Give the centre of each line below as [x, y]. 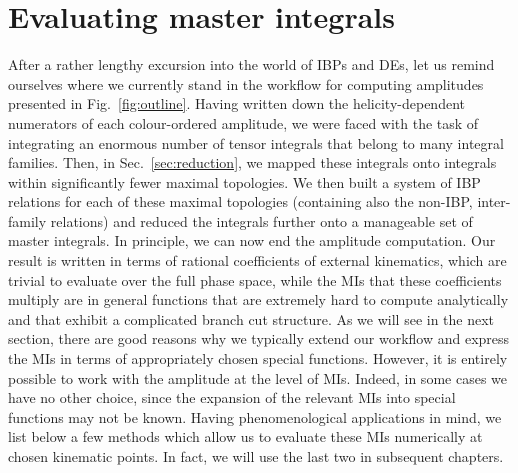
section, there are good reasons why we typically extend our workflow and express [259, 338]
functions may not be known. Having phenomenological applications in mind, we [255, 416]
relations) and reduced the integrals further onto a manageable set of [261, 220]
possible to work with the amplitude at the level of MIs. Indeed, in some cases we [257, 377]
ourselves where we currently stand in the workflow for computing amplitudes [246, 83]
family [27, 220]
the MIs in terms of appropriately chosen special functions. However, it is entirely [258, 358]
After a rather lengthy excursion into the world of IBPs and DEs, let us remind [251, 64]
